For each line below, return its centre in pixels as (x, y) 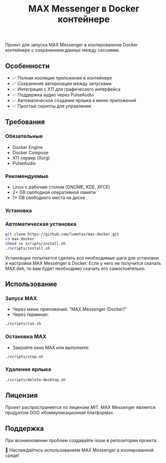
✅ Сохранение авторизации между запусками (62, 83)
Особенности (27, 66)
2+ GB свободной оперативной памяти (54, 192)
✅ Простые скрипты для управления (52, 106)
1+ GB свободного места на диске (49, 197)
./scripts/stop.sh (24, 356)
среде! (12, 455)
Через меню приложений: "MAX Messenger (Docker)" (70, 309)
